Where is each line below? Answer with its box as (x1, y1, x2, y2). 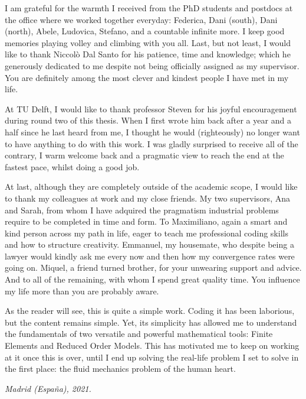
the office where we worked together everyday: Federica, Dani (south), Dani (5, 13, 278, 25)
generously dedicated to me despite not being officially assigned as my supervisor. (5, 59, 300, 72)
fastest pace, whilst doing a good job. (5, 160, 140, 173)
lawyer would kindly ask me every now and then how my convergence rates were (5, 249, 295, 262)
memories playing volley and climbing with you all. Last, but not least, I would (5, 36, 291, 48)
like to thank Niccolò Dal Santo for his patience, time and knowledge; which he (5, 48, 291, 60)
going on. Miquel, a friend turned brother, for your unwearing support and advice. (5, 261, 302, 274)
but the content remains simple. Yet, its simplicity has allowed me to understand (5, 316, 297, 328)
